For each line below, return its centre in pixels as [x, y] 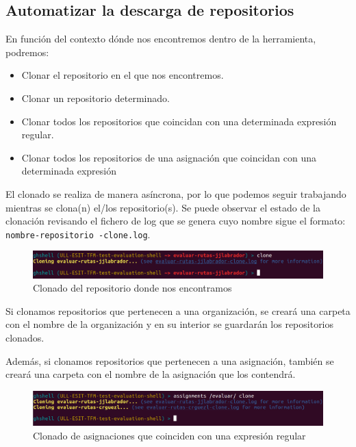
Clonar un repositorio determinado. [96, 98]
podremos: [27, 52]
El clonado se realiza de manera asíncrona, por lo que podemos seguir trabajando [176, 193]
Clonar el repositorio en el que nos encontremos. [123, 75]
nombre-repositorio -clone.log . [78, 234]
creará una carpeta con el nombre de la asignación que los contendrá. [151, 374]
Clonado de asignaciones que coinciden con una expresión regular [169, 436]
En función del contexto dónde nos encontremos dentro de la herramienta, [161, 39]
